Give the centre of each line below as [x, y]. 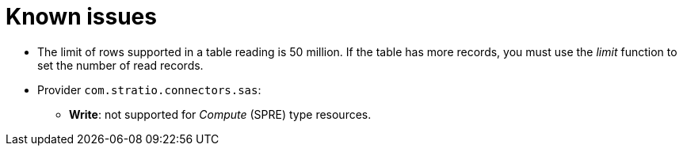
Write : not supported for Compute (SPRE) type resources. [220, 114]
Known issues [81, 17]
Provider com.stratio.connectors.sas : [149, 89]
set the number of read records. [120, 65]
